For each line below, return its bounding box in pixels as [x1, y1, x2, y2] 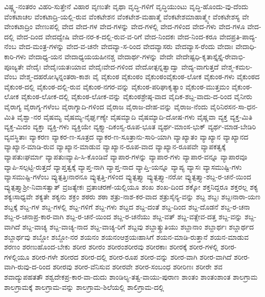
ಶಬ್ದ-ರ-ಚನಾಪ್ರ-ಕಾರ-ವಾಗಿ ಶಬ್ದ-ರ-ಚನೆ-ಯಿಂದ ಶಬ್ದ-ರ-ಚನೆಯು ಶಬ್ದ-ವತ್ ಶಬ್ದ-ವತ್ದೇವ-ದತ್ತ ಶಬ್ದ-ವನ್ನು [4, 211, 243, 222]
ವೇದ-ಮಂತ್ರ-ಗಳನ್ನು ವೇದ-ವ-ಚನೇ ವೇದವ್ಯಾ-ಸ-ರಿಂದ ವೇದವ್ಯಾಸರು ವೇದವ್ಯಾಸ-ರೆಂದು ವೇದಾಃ [18, 41, 233, 52]
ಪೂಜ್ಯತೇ [4, 61, 24, 72]
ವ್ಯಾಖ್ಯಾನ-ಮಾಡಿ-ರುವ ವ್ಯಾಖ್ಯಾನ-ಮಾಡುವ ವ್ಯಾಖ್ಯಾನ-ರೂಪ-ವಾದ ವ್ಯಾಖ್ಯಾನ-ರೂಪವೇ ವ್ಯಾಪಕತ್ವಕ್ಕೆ [4, 141, 226, 152]
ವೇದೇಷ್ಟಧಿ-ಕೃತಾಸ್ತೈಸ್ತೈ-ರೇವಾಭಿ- [176, 51, 246, 61]
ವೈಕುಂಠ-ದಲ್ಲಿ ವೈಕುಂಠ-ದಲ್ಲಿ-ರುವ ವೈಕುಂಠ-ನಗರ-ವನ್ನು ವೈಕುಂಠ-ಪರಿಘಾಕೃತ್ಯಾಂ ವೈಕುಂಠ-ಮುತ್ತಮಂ [4, 81, 230, 92]
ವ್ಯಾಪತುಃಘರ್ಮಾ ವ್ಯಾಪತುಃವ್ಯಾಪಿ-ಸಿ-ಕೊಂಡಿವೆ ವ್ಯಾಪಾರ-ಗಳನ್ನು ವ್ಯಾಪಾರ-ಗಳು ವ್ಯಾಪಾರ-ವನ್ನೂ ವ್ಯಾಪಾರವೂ [4, 151, 248, 162]
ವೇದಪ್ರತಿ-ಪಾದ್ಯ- [219, 31, 257, 41]
